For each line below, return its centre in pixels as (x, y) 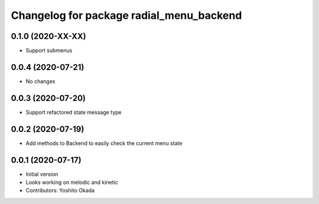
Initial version (42, 174)
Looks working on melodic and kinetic (72, 182)
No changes (40, 81)
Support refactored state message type (74, 112)
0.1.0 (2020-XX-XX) (48, 36)
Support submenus (49, 51)
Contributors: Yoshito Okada (60, 190)
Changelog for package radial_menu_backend (126, 15)
